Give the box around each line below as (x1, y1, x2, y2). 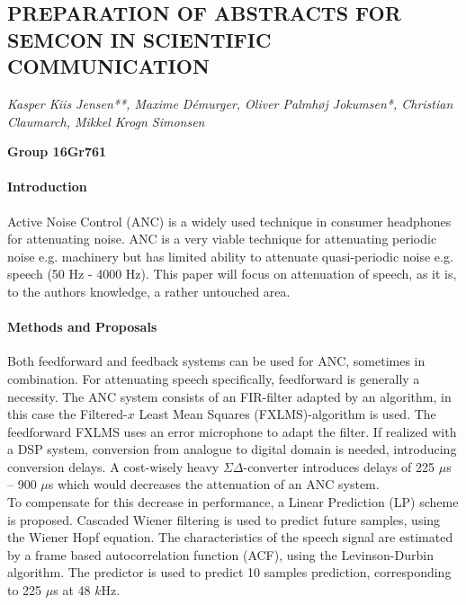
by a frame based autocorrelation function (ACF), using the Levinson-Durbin (7, 545, 434, 564)
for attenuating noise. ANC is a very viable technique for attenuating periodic (7, 229, 437, 248)
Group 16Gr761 (7, 142, 107, 161)
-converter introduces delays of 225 (243, 457, 435, 476)
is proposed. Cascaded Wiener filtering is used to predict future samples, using (7, 510, 441, 529)
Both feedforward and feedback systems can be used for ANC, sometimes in (7, 351, 426, 370)
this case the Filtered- (7, 405, 128, 423)
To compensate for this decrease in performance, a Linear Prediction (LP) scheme (7, 493, 459, 512)
